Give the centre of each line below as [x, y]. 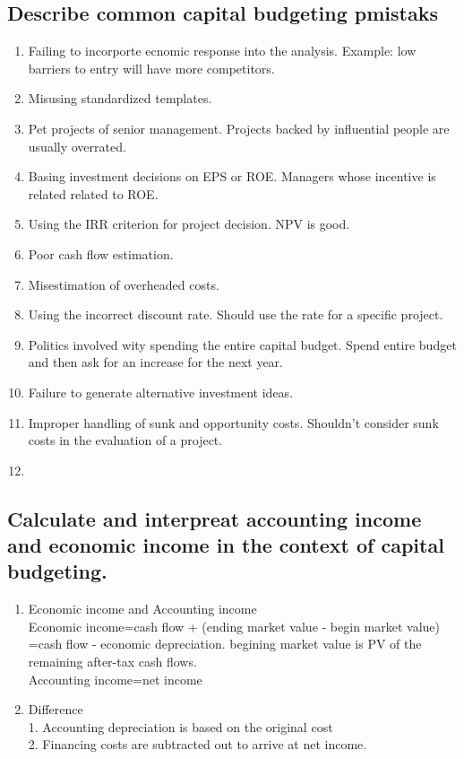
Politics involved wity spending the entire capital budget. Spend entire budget [242, 344]
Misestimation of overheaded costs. [124, 284]
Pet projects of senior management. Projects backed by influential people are [239, 128]
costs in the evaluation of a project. [125, 440]
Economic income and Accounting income [142, 609]
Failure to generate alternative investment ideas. [161, 392]
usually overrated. [77, 146]
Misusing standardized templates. [120, 98]
